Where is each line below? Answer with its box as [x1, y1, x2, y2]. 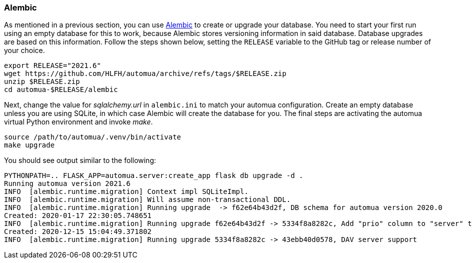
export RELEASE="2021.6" [4, 61, 101, 70]
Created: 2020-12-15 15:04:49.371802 [4, 227, 152, 236]
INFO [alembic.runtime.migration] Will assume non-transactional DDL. [4, 195, 291, 204]
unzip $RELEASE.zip [4, 77, 80, 86]
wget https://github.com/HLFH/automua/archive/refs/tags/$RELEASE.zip [4, 69, 286, 78]
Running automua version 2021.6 [4, 179, 130, 188]
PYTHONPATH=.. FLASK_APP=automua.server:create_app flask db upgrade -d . [4, 171, 303, 180]
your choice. [4, 46, 45, 55]
